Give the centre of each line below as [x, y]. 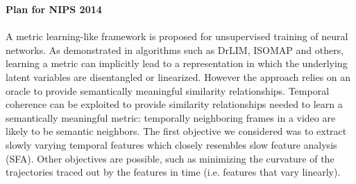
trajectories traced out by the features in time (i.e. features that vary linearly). [173, 172]
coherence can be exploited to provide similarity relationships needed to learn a [174, 104]
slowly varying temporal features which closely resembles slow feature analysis [171, 144]
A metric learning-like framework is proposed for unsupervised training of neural [177, 36]
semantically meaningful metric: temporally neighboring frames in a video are [171, 117]
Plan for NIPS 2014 [54, 9]
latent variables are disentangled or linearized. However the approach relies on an [178, 76]
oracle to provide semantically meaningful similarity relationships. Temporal [168, 90]
